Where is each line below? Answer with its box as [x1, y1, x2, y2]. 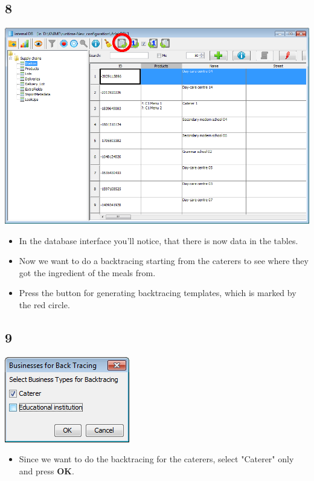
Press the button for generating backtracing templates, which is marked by [19, 286, 296, 299]
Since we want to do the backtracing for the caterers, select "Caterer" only [19, 453, 294, 465]
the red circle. [19, 298, 70, 311]
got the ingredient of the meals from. [19, 266, 156, 279]
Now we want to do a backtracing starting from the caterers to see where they [19, 254, 309, 267]
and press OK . [19, 464, 74, 477]
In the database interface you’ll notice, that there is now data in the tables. [19, 234, 298, 247]
